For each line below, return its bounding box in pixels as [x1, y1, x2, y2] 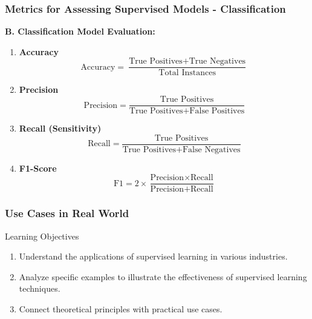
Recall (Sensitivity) [19, 122, 102, 135]
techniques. [19, 282, 60, 295]
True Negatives [189, 57, 246, 66]
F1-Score [19, 161, 57, 174]
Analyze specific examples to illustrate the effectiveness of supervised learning [19, 270, 307, 283]
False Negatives [182, 145, 241, 154]
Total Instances [158, 69, 216, 78]
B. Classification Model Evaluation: [5, 25, 155, 38]
